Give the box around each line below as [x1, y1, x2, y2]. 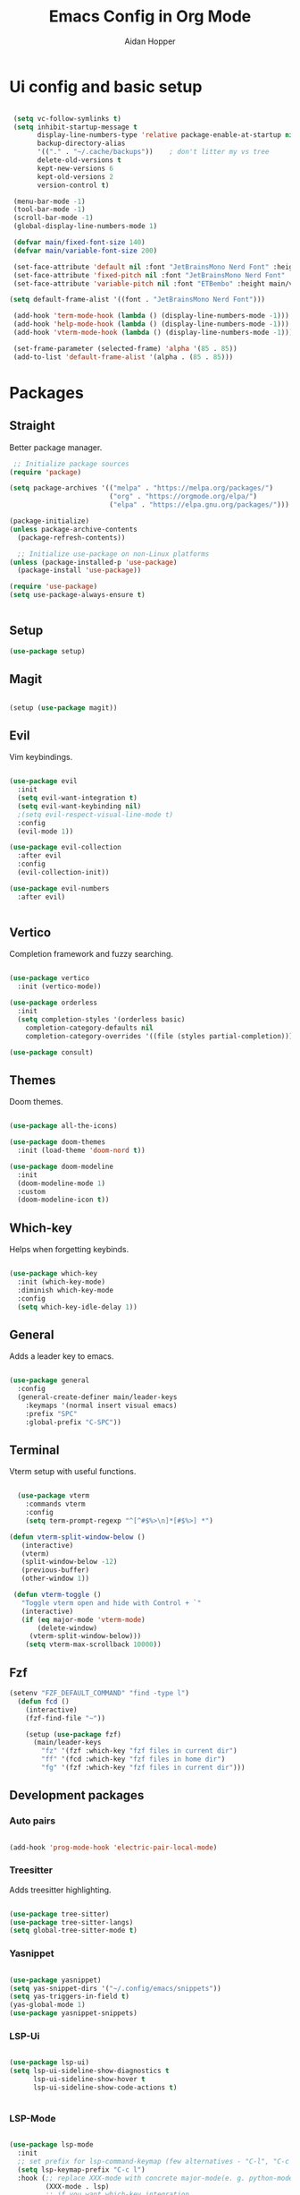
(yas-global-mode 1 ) [9, 2001, 87, 2010]
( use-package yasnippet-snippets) [9, 2009, 138, 2018]
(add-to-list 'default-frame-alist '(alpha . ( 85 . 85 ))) [12, 352, 234, 362]
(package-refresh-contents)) [17, 533, 126, 542]
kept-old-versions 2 [37, 172, 114, 181]
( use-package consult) [9, 1047, 94, 1057]
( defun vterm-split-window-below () [9, 1533, 146, 1542]
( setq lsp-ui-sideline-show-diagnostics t [9, 2066, 170, 2076]
